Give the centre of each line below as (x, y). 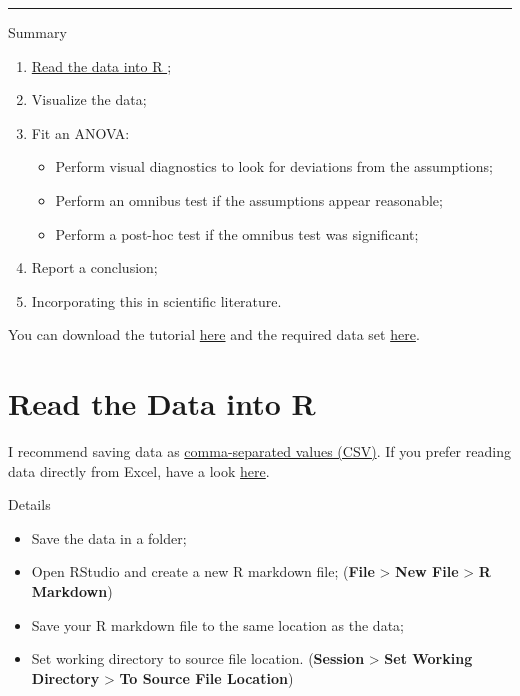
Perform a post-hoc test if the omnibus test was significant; (237, 233)
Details (29, 504)
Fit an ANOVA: (80, 132)
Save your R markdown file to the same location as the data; (217, 624)
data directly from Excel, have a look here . (139, 470)
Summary (37, 32)
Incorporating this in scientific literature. (156, 300)
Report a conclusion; (94, 267)
